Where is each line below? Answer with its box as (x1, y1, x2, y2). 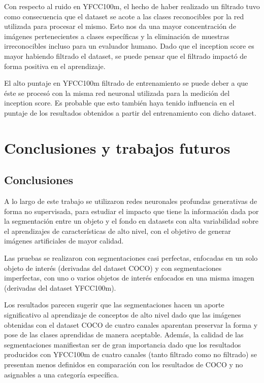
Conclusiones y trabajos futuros (4, 137, 230, 158)
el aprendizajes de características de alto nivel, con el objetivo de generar (4, 225, 231, 236)
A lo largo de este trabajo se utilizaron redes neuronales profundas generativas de (4, 196, 257, 206)
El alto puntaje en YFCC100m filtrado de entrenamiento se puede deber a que (4, 78, 248, 88)
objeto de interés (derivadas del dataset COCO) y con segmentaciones (4, 262, 222, 273)
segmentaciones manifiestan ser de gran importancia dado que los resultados (4, 339, 241, 350)
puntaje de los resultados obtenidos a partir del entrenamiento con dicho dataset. (4, 107, 256, 118)
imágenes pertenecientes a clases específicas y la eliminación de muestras (4, 30, 229, 41)
